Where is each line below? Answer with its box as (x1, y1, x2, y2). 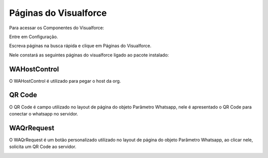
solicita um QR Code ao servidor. (9, 144, 76, 150)
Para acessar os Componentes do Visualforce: (9, 25, 104, 31)
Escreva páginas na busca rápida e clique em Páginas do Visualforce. (9, 43, 151, 49)
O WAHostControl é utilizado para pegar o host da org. (9, 78, 121, 84)
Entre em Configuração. (9, 34, 58, 40)
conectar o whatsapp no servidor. (9, 110, 78, 116)
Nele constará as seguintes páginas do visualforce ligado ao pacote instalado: (9, 52, 169, 58)
